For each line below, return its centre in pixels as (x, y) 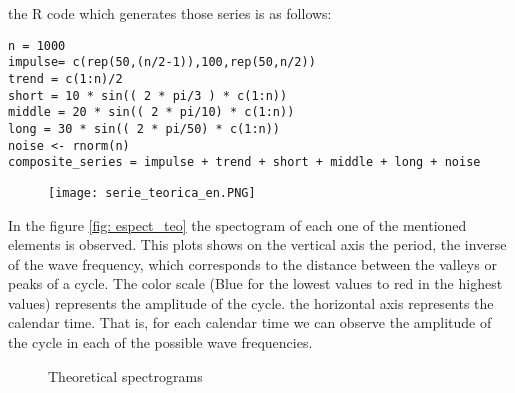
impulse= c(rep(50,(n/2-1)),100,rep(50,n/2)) (162, 62)
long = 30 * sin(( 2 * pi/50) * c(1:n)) (144, 128)
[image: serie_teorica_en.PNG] (152, 192)
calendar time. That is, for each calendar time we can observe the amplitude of (250, 322)
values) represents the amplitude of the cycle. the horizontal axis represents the (251, 302)
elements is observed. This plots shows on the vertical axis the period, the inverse (257, 244)
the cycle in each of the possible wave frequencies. (160, 342)
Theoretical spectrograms (125, 375)
